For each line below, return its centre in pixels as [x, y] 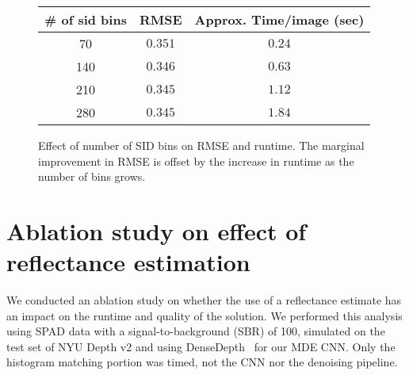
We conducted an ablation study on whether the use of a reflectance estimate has [204, 300]
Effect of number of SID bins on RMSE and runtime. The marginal [201, 145]
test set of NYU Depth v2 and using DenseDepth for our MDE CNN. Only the [201, 346]
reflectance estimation [128, 262]
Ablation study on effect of [157, 230]
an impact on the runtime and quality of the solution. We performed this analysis [204, 315]
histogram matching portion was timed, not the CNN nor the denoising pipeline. [202, 362]
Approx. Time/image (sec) [279, 19]
